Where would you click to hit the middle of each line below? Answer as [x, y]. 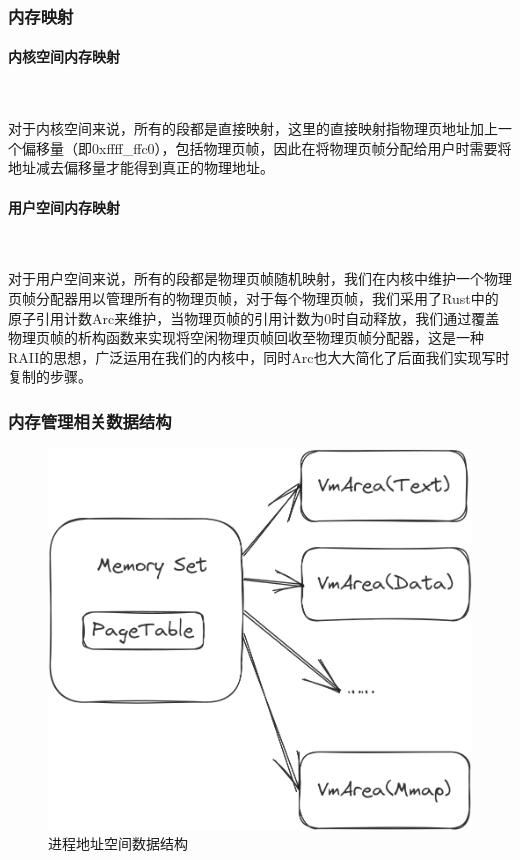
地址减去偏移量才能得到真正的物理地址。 [141, 167]
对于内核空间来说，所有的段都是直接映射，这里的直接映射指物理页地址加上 [253, 128]
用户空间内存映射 [64, 206]
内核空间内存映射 [64, 56]
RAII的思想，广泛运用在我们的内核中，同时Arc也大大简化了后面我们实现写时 [259, 356]
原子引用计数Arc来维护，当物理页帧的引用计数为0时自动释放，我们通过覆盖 [254, 317]
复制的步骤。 [50, 376]
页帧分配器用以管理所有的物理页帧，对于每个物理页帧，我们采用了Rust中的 [253, 298]
